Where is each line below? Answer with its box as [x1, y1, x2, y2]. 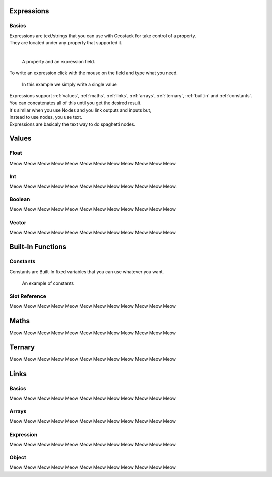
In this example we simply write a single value [22, 81, 117, 87]
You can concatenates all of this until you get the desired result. [9, 100, 142, 106]
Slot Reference [9, 293, 46, 300]
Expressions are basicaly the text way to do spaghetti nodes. [9, 121, 136, 127]
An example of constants [22, 280, 74, 286]
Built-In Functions [9, 243, 66, 251]
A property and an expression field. [22, 58, 95, 64]
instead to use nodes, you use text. [9, 114, 83, 120]
